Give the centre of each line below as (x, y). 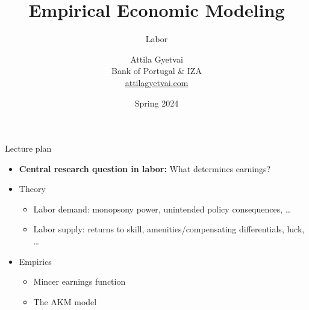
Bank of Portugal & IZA (157, 71)
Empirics (35, 261)
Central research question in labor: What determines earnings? (145, 168)
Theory (32, 189)
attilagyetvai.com (157, 82)
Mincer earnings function (80, 281)
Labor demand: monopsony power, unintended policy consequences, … (162, 209)
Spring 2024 (157, 103)
